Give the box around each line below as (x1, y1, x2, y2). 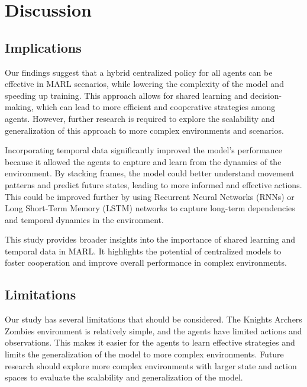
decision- (250, 89, 282, 101)
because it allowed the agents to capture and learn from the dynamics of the (5, 155, 282, 167)
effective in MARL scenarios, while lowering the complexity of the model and (5, 78, 284, 90)
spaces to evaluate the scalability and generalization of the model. (5, 371, 243, 383)
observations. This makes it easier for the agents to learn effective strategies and (5, 336, 295, 349)
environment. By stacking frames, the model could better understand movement (5, 167, 295, 179)
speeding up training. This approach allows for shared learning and (5, 89, 248, 101)
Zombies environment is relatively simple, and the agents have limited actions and (5, 324, 302, 337)
